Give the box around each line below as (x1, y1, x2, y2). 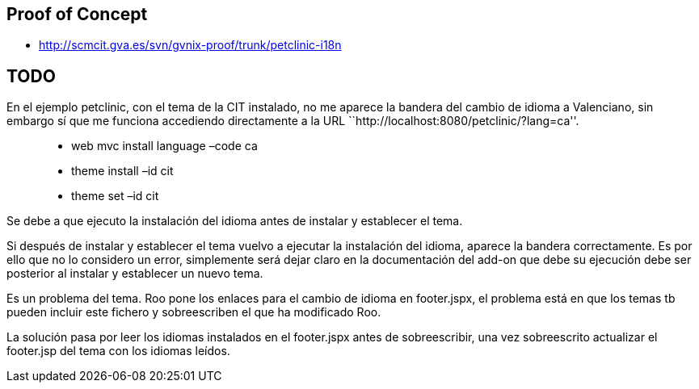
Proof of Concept (6, 4, 148, 24)
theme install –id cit (71, 164, 174, 178)
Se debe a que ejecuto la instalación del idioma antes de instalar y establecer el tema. (6, 214, 463, 228)
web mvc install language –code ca (71, 139, 258, 153)
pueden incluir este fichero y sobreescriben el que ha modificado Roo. (6, 305, 381, 320)
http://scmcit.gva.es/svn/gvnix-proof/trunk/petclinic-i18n (39, 38, 342, 52)
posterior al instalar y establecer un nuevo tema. (6, 266, 263, 281)
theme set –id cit (71, 189, 159, 203)
